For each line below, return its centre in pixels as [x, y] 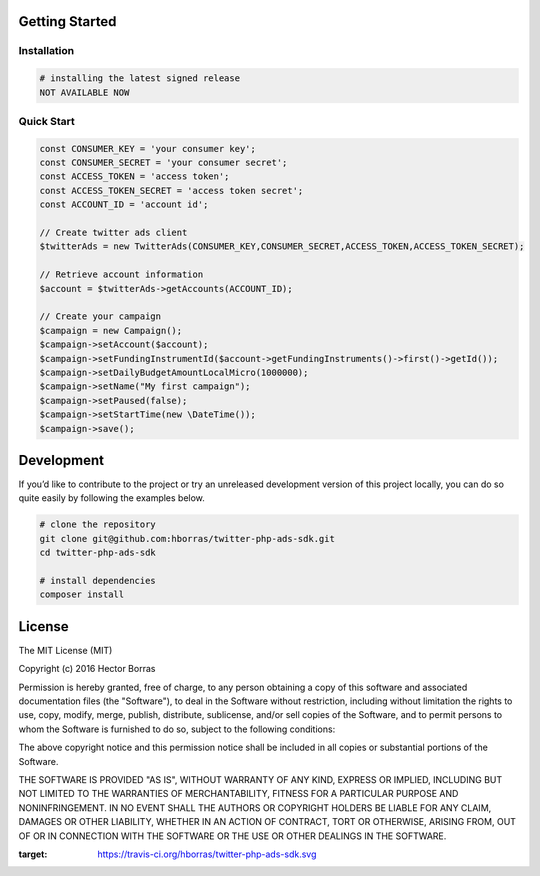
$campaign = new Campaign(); [111, 330]
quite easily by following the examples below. [111, 498]
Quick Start [46, 121]
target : [33, 854]
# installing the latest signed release [139, 78]
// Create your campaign [100, 316]
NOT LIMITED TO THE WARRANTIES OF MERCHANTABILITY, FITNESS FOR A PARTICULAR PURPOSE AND [238, 794]
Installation [46, 51]
